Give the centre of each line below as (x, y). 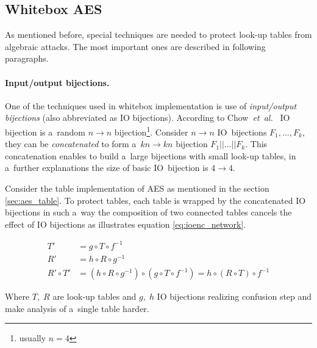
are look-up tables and (94, 296)
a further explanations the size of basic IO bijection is (107, 168)
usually (33, 338)
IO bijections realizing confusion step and (234, 296)
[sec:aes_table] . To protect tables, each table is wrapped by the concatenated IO (155, 200)
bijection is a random (45, 132)
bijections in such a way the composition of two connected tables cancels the (148, 212)
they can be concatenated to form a (71, 144)
